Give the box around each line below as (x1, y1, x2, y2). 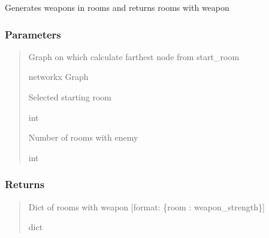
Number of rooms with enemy (28, 131, 138, 144)
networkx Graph (28, 70, 89, 83)
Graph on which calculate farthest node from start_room (28, 50, 240, 63)
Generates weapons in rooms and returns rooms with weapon (5, 1, 229, 13)
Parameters (5, 26, 61, 41)
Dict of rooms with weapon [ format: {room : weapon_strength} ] (28, 200, 265, 213)
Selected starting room (28, 91, 112, 103)
